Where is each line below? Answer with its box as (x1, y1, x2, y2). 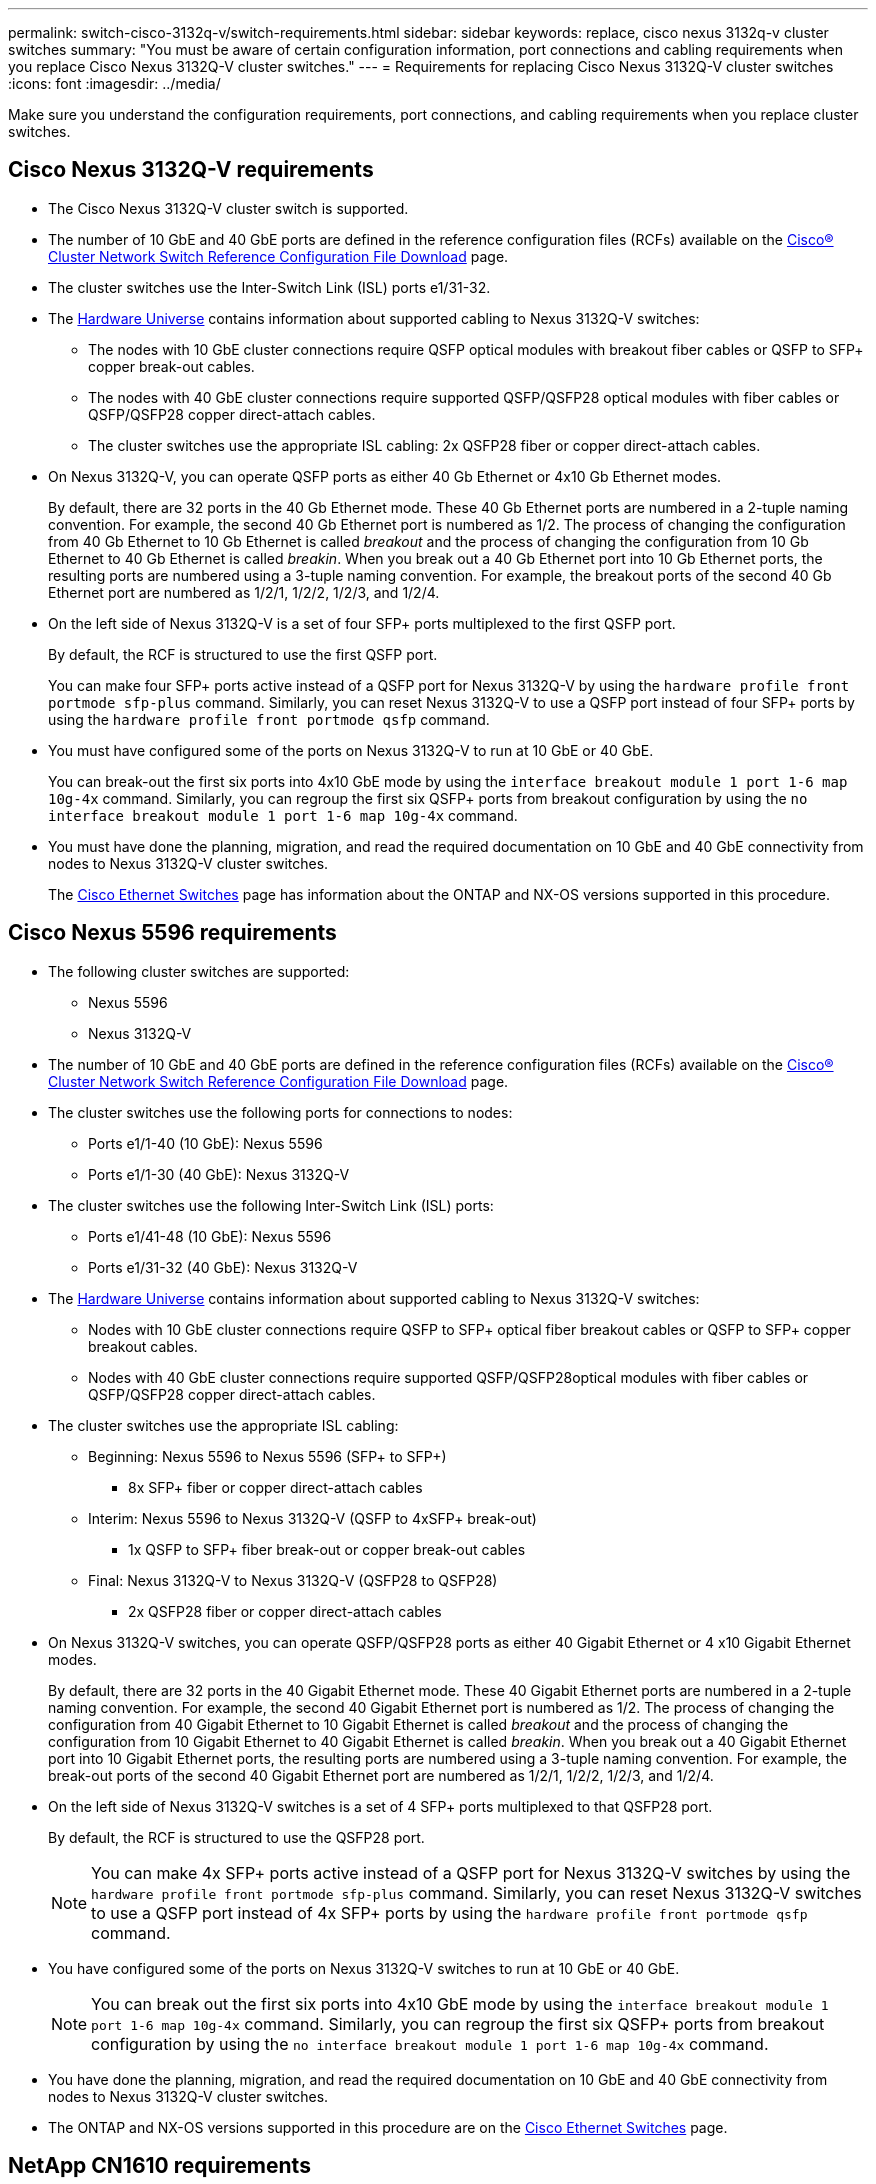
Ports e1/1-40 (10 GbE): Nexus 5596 (88, 1134, 323, 1152)
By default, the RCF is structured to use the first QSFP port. (48, 645, 438, 663)
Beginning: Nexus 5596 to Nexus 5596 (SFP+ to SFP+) (88, 1447, 447, 1465)
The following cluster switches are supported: (48, 962, 350, 980)
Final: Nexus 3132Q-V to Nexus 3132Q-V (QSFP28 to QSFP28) (88, 1571, 498, 1589)
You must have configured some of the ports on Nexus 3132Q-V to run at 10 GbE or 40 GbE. (48, 741, 654, 759)
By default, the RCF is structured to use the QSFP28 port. (48, 1828, 425, 1846)
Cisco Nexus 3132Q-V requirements (8, 157, 374, 183)
